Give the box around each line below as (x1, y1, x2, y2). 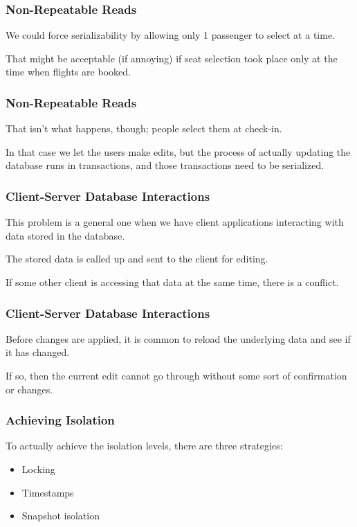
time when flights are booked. (6, 64, 131, 79)
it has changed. (6, 345, 70, 359)
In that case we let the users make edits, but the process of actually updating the (6, 144, 351, 159)
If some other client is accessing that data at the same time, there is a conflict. (6, 275, 339, 289)
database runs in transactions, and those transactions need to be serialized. (6, 158, 324, 172)
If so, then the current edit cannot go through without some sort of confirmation (6, 368, 347, 382)
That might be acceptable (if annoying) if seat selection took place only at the (6, 51, 338, 65)
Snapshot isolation (21, 508, 100, 523)
